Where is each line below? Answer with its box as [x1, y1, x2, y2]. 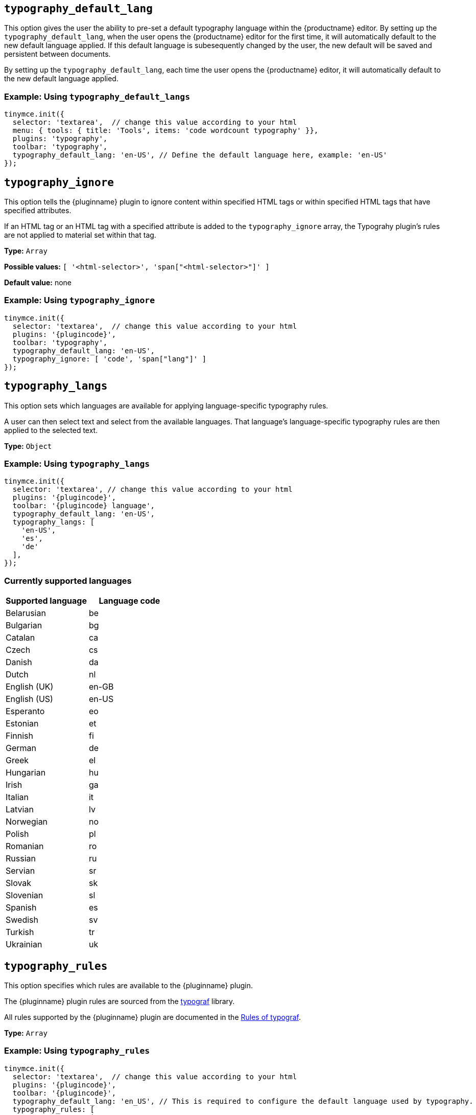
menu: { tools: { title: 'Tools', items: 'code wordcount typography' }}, [12, 126, 319, 135]
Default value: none [4, 278, 72, 287]
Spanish [6, 902, 37, 913]
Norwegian [6, 816, 48, 827]
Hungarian [6, 767, 46, 778]
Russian [6, 853, 36, 864]
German [6, 743, 36, 754]
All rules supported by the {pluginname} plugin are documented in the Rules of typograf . [4, 1012, 301, 1021]
